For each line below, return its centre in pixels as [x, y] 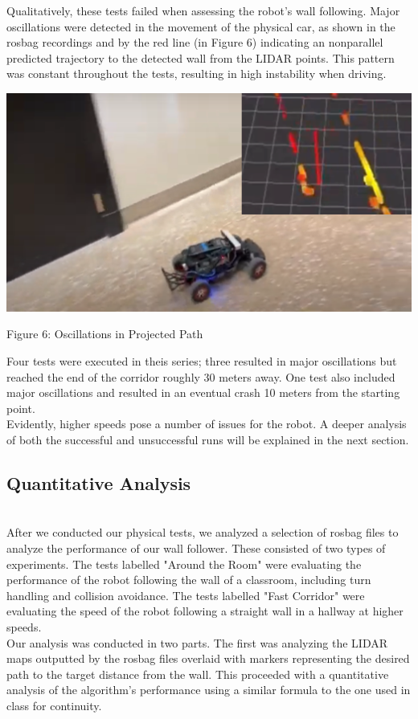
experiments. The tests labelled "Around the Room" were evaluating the [184, 564]
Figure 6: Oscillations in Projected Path [105, 334]
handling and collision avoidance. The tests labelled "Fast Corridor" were [186, 595]
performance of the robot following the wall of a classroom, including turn [189, 580]
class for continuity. [54, 705]
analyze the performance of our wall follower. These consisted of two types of [196, 547]
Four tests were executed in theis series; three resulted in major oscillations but [202, 360]
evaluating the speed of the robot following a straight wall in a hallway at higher [205, 611]
